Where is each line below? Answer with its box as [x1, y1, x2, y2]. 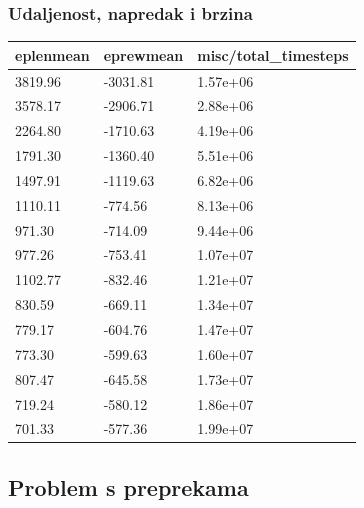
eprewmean [103, 44, 184, 65]
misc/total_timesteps [197, 44, 349, 65]
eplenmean [15, 44, 90, 65]
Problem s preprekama [8, 471, 249, 502]
